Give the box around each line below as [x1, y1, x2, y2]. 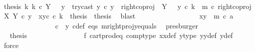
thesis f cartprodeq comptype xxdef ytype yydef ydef [9, 30, 233, 40]
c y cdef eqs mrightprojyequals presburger [55, 20, 198, 30]
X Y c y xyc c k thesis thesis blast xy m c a [3, 10, 234, 21]
